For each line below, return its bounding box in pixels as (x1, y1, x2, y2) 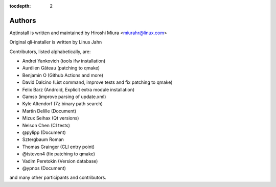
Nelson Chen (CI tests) (22, 122, 70, 128)
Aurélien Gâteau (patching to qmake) (22, 65, 100, 71)
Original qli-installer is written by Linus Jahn (9, 39, 102, 45)
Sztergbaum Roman (22, 136, 64, 143)
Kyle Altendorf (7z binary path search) (22, 101, 103, 107)
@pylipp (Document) (22, 129, 66, 135)
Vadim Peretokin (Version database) (22, 158, 98, 164)
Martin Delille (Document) (22, 108, 77, 114)
